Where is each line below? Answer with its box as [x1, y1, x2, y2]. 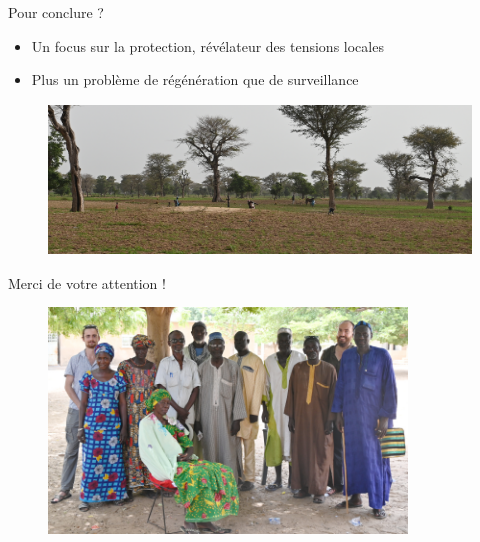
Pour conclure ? [8, 2, 104, 22]
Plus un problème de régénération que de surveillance [31, 69, 359, 90]
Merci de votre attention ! [8, 272, 166, 293]
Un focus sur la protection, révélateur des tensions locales [31, 35, 384, 56]
